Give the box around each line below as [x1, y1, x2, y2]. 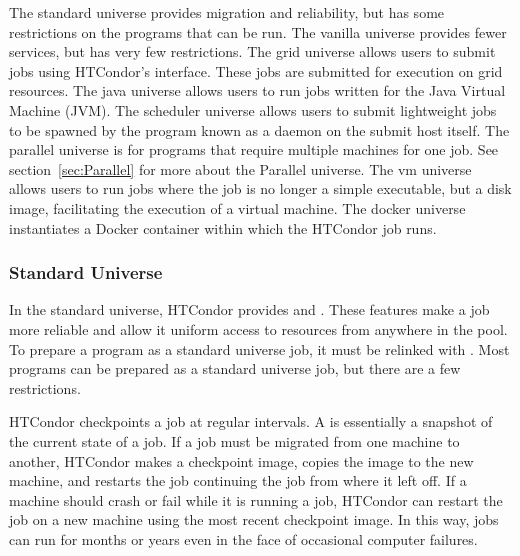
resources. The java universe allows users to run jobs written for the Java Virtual [9, 80, 506, 101]
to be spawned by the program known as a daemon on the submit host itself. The [9, 119, 510, 140]
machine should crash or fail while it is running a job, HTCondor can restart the [9, 489, 503, 510]
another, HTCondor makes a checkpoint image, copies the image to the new [9, 450, 474, 471]
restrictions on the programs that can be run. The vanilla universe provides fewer [9, 21, 507, 42]
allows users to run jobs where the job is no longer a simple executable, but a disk [9, 178, 512, 199]
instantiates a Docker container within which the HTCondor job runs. [9, 217, 437, 238]
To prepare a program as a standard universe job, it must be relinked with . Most [9, 338, 510, 359]
